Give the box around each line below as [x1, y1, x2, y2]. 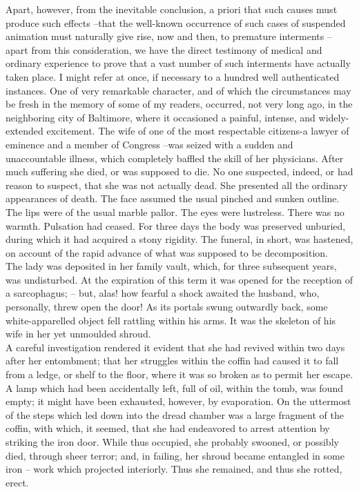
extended [6, 124, 43, 138]
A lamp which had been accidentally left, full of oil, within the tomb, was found [6, 380, 343, 395]
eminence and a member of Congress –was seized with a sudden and [6, 137, 293, 151]
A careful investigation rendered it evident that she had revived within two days [6, 340, 345, 354]
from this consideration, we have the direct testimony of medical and [31, 42, 322, 57]
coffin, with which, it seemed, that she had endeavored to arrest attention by [6, 421, 330, 435]
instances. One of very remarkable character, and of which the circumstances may [6, 83, 351, 97]
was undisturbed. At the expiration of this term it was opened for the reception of [6, 272, 353, 286]
